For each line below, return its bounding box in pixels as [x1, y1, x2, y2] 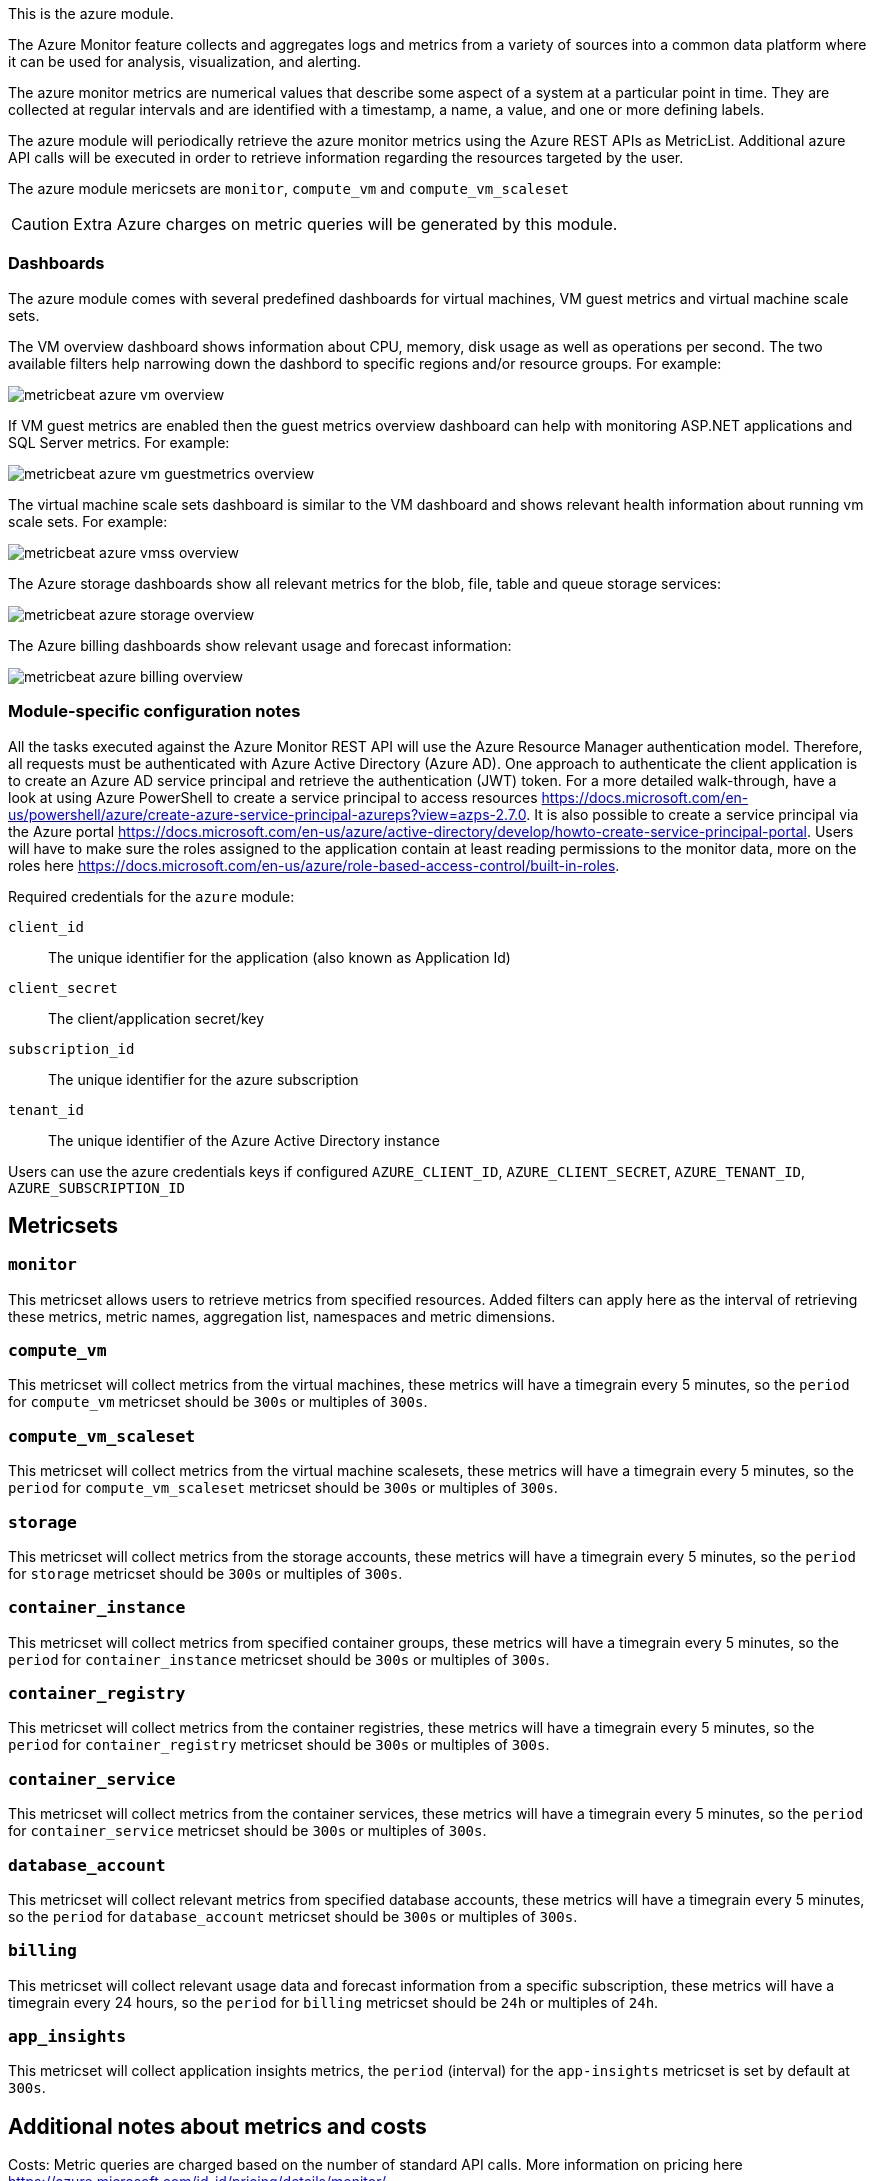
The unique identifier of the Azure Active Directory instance [48, 1131, 441, 1149]
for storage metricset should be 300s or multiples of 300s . [8, 1564, 403, 1582]
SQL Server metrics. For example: [8, 433, 230, 451]
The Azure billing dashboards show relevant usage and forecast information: [8, 636, 512, 654]
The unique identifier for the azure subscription [48, 1070, 359, 1088]
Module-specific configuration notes [8, 701, 301, 722]
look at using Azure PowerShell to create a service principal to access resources [8, 788, 538, 806]
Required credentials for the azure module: [8, 887, 295, 905]
